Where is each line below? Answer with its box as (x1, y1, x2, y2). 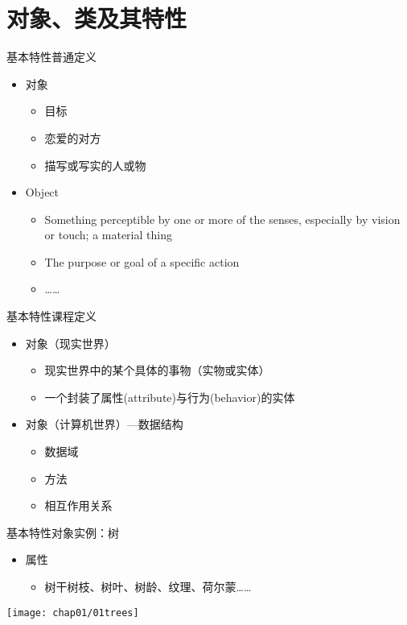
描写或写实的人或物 (44, 156, 146, 173)
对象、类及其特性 (6, 2, 187, 35)
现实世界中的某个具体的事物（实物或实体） (44, 362, 270, 379)
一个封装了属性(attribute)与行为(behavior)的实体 (44, 388, 295, 405)
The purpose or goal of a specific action (44, 253, 240, 270)
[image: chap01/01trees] (6, 606, 139, 619)
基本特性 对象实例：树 (6, 524, 119, 540)
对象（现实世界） (25, 334, 116, 351)
